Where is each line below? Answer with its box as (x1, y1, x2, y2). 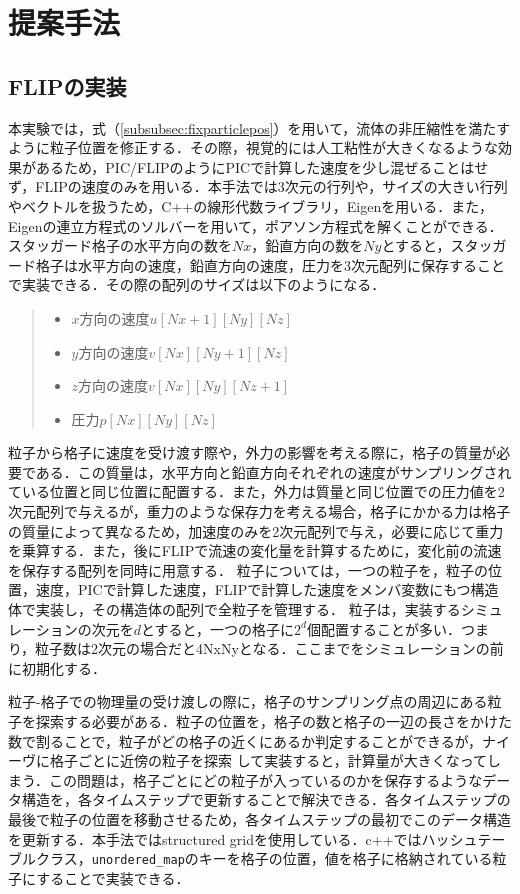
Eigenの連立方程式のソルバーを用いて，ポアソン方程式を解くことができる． (8, 215, 503, 236)
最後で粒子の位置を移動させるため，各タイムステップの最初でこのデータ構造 (8, 808, 512, 829)
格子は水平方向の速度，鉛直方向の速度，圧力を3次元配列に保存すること (35, 254, 505, 275)
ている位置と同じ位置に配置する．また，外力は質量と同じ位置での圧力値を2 (8, 481, 505, 502)
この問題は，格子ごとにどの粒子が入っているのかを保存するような (48, 769, 483, 790)
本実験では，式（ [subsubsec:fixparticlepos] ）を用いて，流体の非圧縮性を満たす (8, 117, 511, 138)
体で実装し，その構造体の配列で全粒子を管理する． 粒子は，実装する (8, 599, 461, 620)
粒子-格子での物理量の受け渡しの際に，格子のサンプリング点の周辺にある (8, 691, 488, 712)
